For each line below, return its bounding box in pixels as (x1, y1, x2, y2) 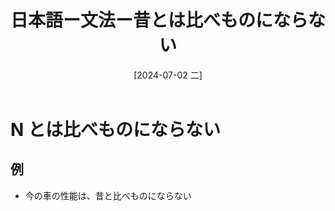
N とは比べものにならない (10, 118, 221, 141)
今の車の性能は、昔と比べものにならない (24, 189, 192, 201)
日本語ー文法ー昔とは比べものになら (10, 9, 309, 32)
